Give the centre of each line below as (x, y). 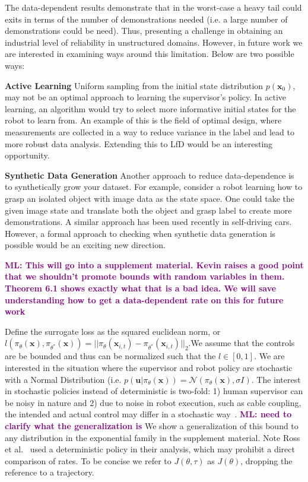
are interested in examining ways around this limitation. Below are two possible (150, 54)
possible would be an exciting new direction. (85, 245)
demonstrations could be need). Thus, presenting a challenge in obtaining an (144, 31)
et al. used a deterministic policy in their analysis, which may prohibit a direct (150, 449)
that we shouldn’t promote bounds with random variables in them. (145, 276)
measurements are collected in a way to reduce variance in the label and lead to (150, 131)
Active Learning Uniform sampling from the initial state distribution (134, 85)
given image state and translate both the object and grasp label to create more (148, 210)
